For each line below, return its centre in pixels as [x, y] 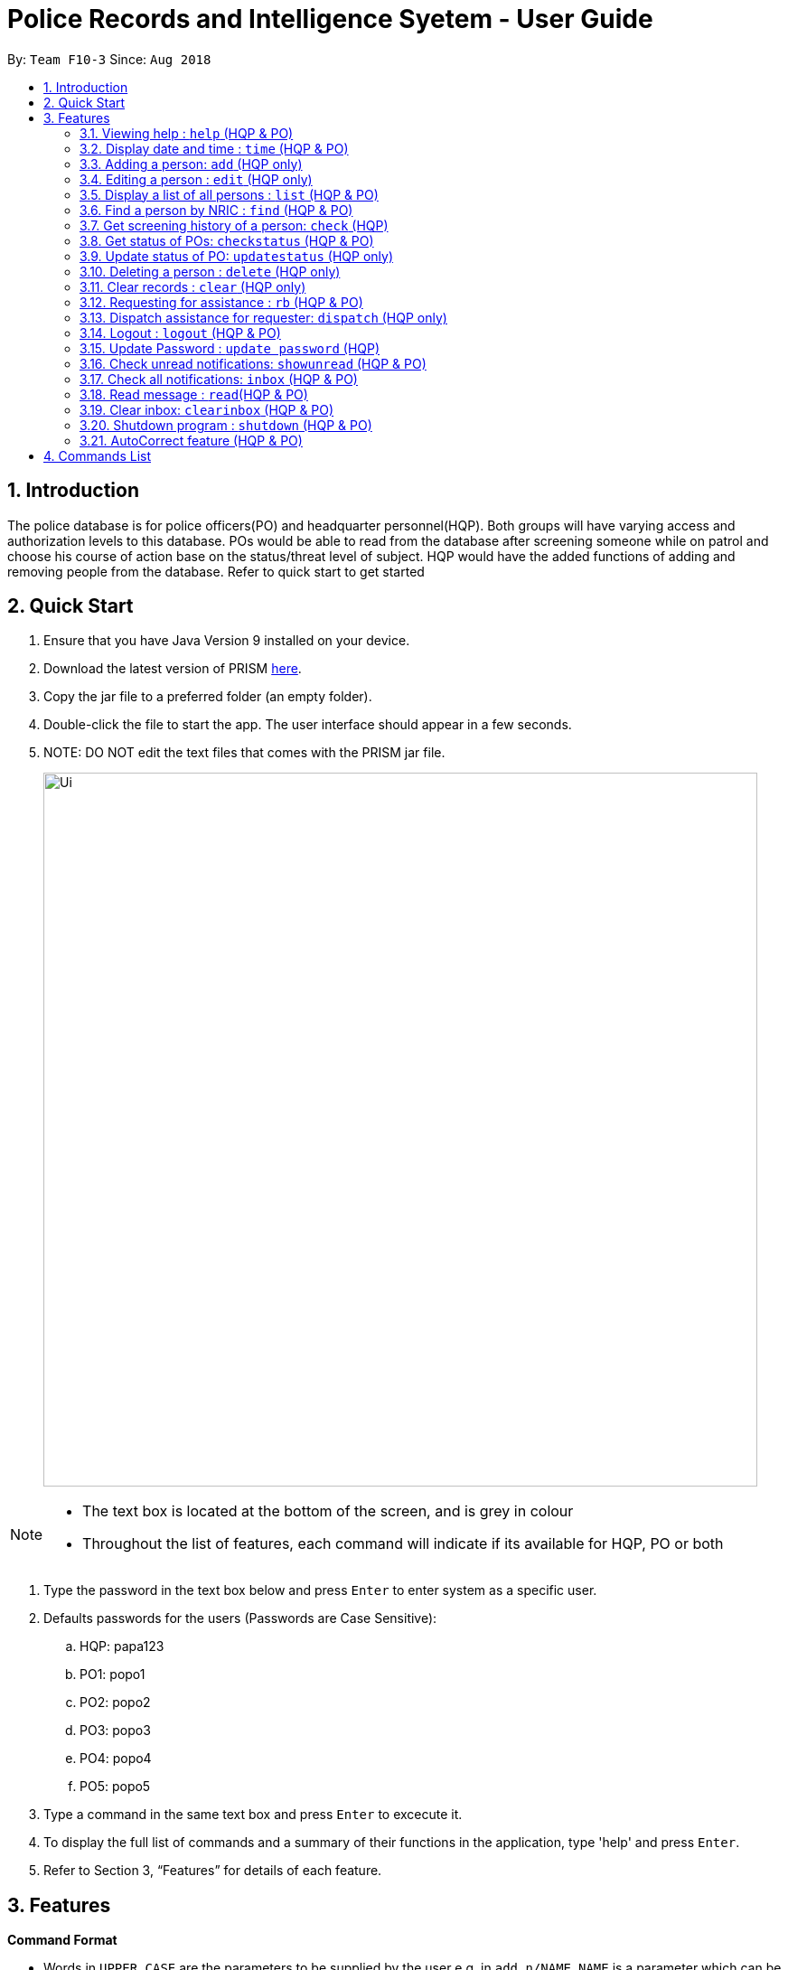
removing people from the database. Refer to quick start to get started [216, 571]
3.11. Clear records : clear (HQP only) [193, 286]
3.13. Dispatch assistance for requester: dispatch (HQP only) [263, 317]
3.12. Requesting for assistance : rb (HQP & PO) [221, 302]
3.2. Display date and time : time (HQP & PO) [214, 148]
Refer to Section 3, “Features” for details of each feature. [213, 1871]
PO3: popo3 [115, 1731]
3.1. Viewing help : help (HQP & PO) [187, 133]
